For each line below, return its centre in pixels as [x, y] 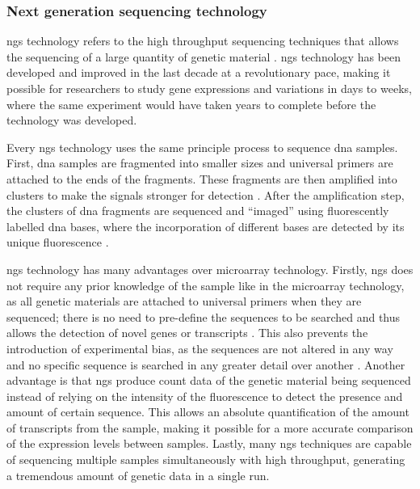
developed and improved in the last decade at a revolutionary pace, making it [199, 72]
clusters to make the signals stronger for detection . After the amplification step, [206, 194]
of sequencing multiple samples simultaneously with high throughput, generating [206, 459]
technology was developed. [72, 120]
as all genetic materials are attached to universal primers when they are [184, 301]
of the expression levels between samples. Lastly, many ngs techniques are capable [209, 443]
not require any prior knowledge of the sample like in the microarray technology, [206, 285]
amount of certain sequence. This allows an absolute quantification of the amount [208, 412]
